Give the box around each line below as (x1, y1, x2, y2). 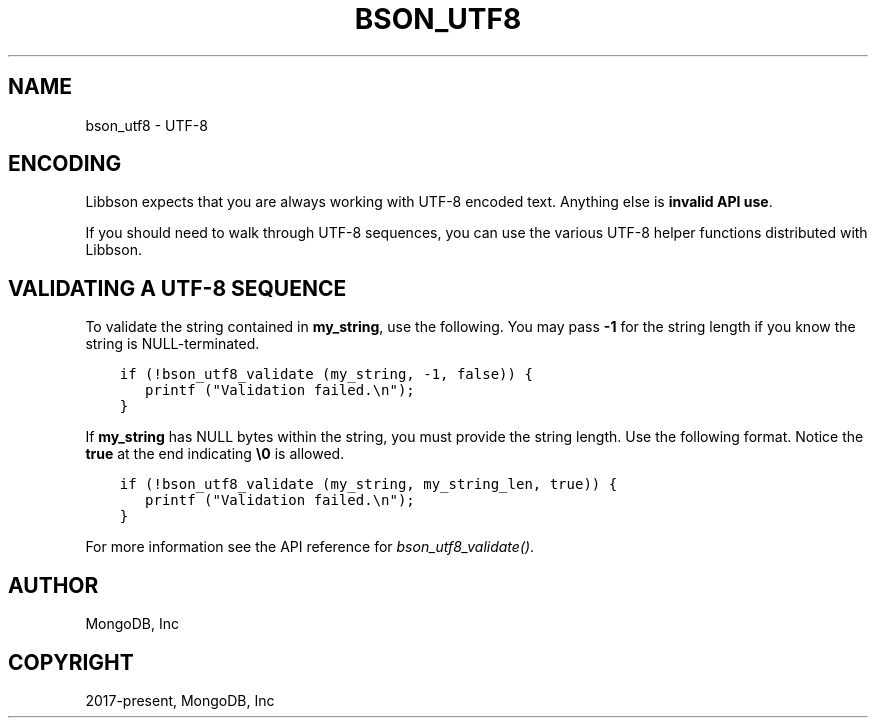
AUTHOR (8, 572, 99, 598)
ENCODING (8, 151, 122, 177)
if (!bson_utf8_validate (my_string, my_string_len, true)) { (119, 476, 618, 493)
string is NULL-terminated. (85, 335, 260, 353)
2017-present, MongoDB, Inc (85, 691, 275, 709)
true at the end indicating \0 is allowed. (85, 445, 345, 463)
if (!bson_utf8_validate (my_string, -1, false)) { (119, 366, 533, 383)
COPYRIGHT (8, 649, 134, 675)
